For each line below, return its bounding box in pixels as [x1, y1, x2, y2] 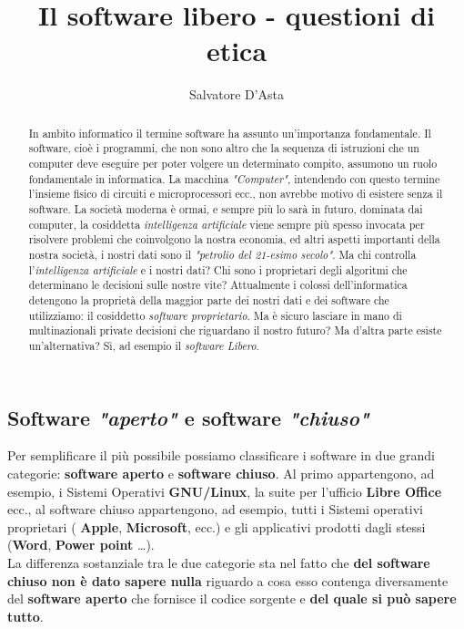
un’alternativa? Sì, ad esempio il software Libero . [28, 337, 259, 353]
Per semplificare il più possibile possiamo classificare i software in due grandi [7, 446, 435, 465]
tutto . [7, 606, 44, 625]
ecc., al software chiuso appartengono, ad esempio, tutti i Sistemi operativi [7, 500, 423, 519]
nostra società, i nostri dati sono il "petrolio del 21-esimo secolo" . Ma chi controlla [28, 246, 417, 262]
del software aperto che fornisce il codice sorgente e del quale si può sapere [7, 589, 457, 608]
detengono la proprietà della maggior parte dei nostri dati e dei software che [28, 292, 389, 307]
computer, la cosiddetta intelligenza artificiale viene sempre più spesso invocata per [28, 216, 425, 232]
